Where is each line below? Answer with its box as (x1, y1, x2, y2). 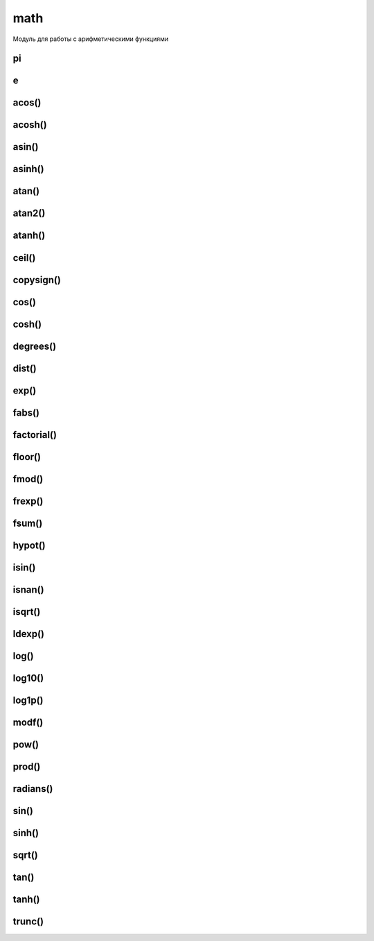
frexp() (12, 495, 44, 507)
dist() (12, 362, 37, 374)
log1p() (12, 694, 44, 706)
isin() (12, 561, 36, 573)
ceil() (12, 252, 36, 264)
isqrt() (12, 606, 41, 618)
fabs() (12, 407, 39, 418)
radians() (12, 783, 53, 795)
